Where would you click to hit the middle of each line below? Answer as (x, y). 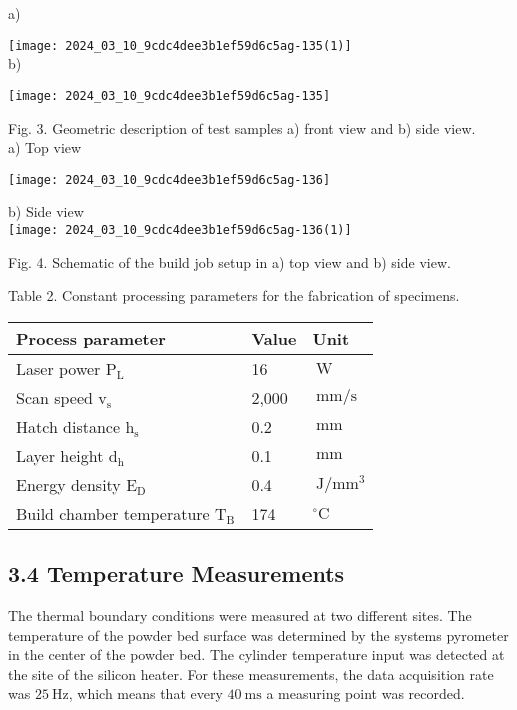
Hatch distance (68, 426)
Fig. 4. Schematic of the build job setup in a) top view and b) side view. (229, 261)
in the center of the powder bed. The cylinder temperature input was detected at (256, 654)
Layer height (60, 455)
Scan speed (54, 397)
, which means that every (145, 693)
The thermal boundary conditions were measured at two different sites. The (240, 614)
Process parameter (91, 338)
